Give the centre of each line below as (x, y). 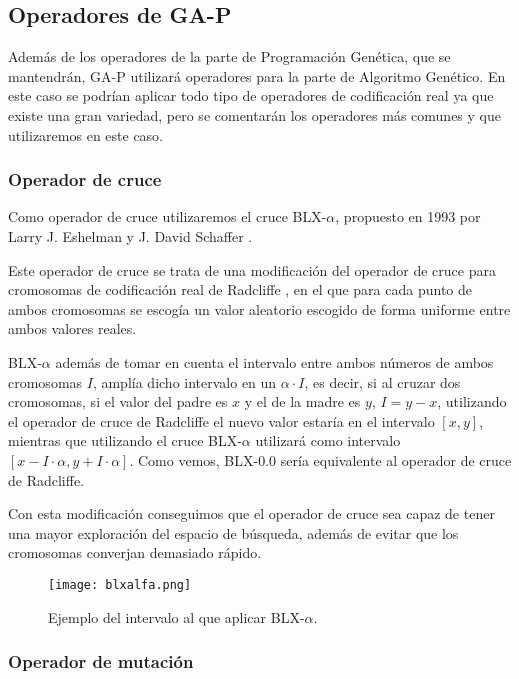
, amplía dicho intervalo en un (184, 381)
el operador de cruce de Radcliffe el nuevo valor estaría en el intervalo (221, 420)
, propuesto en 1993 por (408, 216)
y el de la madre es (302, 401)
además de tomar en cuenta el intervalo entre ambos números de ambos (274, 361)
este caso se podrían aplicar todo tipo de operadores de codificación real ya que (251, 95)
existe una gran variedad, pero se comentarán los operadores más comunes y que (254, 114)
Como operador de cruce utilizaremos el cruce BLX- (167, 216)
